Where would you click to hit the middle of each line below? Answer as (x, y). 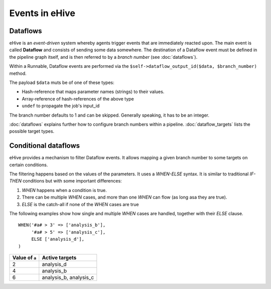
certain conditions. (29, 165)
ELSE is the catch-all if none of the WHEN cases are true (80, 204)
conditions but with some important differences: (73, 181)
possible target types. (32, 131)
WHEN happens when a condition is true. (64, 190)
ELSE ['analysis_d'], (58, 239)
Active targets (59, 257)
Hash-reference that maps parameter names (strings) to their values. (93, 92)
